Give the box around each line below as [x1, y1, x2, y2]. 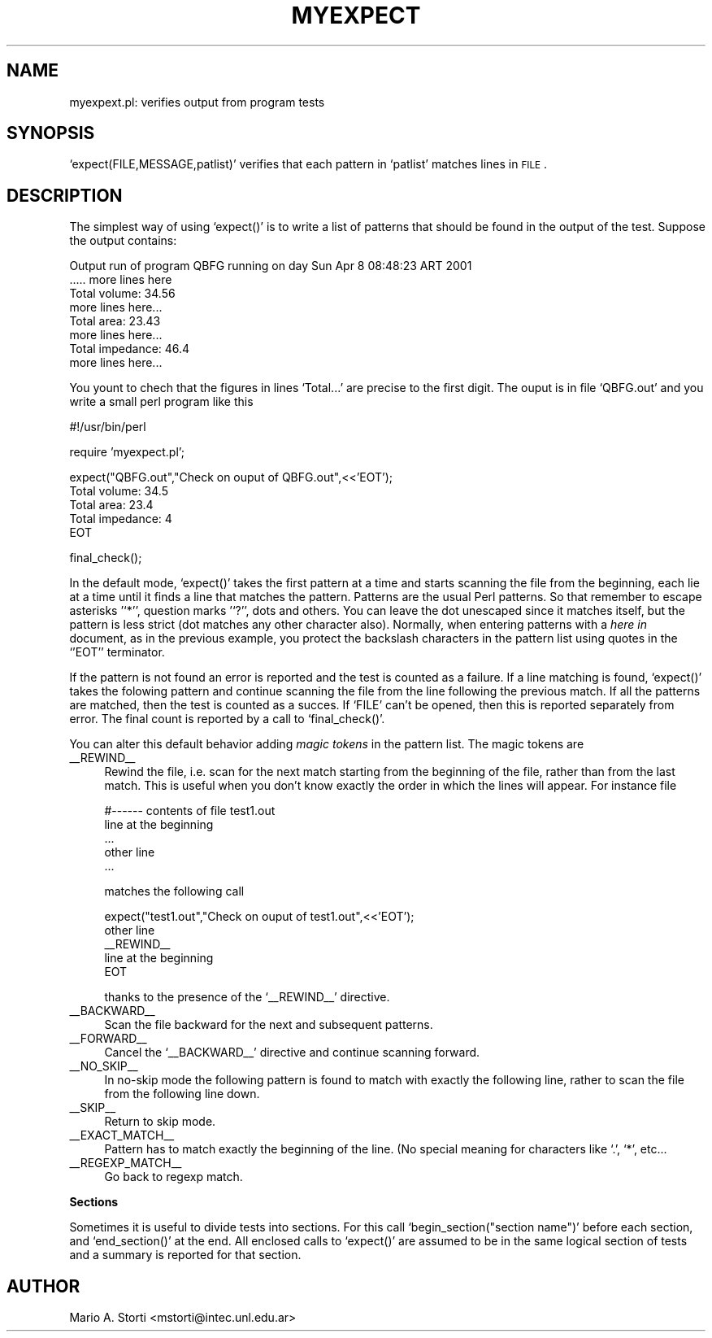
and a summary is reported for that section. [69, 1248, 302, 1262]
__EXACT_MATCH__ [69, 1128, 175, 1143]
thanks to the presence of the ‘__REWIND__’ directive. [104, 990, 390, 1005]
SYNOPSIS [7, 123, 95, 144]
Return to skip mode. [104, 1114, 216, 1129]
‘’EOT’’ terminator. [69, 645, 165, 660]
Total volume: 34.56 [69, 286, 176, 301]
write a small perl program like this [69, 394, 254, 409]
